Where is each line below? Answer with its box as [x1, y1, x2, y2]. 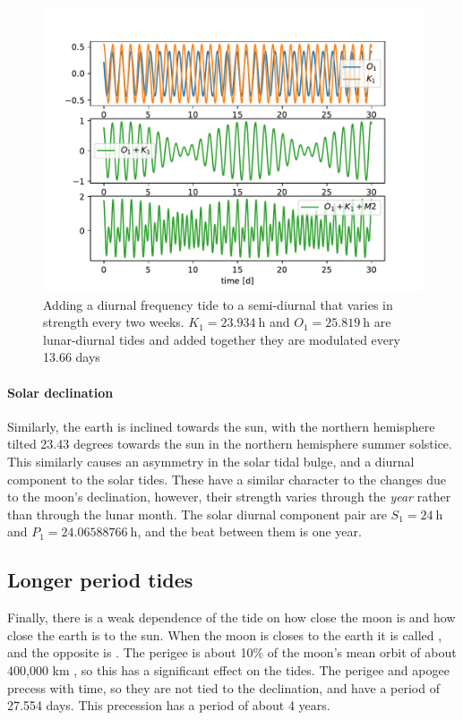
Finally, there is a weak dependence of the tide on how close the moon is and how [7, 608, 456, 627]
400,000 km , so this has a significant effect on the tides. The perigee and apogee [7, 660, 450, 679]
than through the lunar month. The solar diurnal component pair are [7, 504, 387, 523]
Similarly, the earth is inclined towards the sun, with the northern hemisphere [7, 416, 435, 435]
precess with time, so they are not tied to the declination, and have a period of [7, 678, 440, 697]
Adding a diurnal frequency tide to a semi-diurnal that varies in [43, 295, 393, 313]
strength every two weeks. [43, 313, 184, 331]
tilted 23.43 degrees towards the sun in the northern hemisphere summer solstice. [7, 434, 452, 453]
